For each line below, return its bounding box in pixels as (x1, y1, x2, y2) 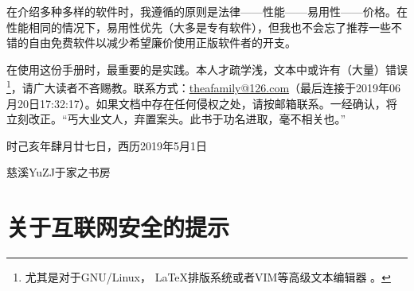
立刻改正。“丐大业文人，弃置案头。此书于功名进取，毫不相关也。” (6, 111, 346, 127)
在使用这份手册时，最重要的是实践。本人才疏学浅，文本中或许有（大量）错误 (6, 60, 408, 77)
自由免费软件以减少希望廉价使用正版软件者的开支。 (28, 34, 296, 51)
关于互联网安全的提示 (6, 211, 230, 243)
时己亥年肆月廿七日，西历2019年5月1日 (6, 137, 207, 153)
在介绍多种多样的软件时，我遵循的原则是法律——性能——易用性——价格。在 (6, 3, 408, 19)
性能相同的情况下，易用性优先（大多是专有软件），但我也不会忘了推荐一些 (6, 18, 391, 35)
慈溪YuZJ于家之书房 (6, 164, 111, 180)
